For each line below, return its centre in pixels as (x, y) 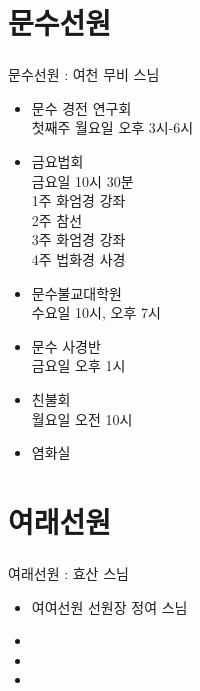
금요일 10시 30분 (82, 180)
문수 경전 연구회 (81, 107)
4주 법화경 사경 (78, 259)
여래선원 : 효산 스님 (68, 573)
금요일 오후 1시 (78, 365)
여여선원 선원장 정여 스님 (109, 606)
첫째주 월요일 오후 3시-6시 (112, 127)
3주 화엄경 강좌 (78, 239)
